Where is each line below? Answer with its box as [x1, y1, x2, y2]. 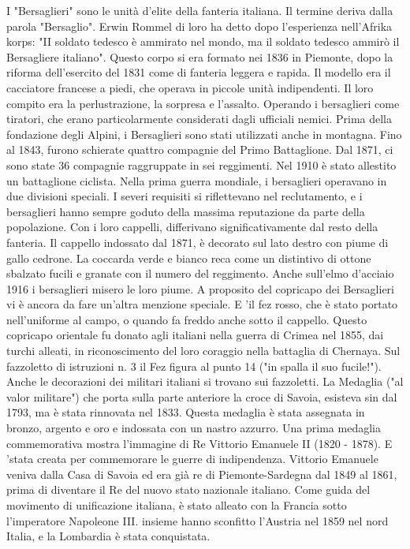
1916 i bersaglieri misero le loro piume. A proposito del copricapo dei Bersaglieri [6, 280, 394, 297]
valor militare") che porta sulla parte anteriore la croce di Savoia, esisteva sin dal [6, 388, 397, 405]
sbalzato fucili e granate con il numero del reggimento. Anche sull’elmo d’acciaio [6, 265, 394, 282]
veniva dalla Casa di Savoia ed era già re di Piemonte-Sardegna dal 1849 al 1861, [6, 465, 397, 482]
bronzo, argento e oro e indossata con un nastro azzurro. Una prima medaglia [6, 420, 381, 436]
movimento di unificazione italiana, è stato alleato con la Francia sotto [6, 497, 347, 513]
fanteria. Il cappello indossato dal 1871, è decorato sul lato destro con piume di [6, 233, 389, 250]
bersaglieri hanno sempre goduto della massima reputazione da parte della [6, 203, 365, 219]
